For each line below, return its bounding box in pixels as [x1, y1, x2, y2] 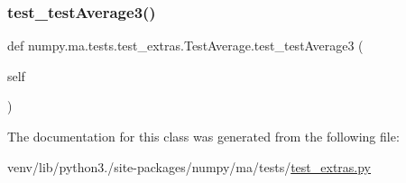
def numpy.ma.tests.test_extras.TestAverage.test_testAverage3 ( [7, 36, 364, 55]
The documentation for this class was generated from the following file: [7, 127, 400, 145]
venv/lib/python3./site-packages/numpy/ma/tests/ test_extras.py [7, 157, 372, 176]
